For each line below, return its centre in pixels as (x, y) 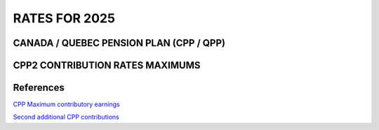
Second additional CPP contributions (66, 117)
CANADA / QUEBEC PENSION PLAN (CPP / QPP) (119, 43)
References (39, 88)
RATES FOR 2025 (64, 18)
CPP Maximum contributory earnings (66, 104)
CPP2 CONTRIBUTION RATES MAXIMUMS (107, 65)
